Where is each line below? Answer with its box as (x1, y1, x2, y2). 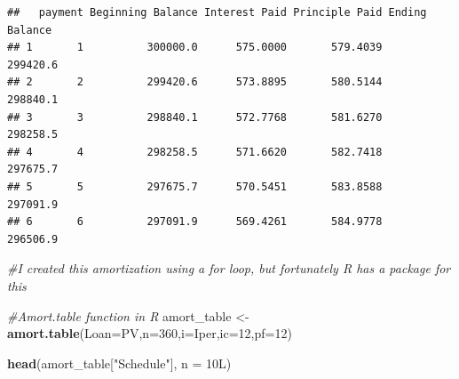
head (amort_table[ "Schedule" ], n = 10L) (7, 353, 232, 372)
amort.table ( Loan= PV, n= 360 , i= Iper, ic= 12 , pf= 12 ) (7, 324, 292, 343)
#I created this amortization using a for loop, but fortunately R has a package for (7, 259, 451, 278)
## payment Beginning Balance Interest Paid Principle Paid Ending (7, 6, 427, 19)
